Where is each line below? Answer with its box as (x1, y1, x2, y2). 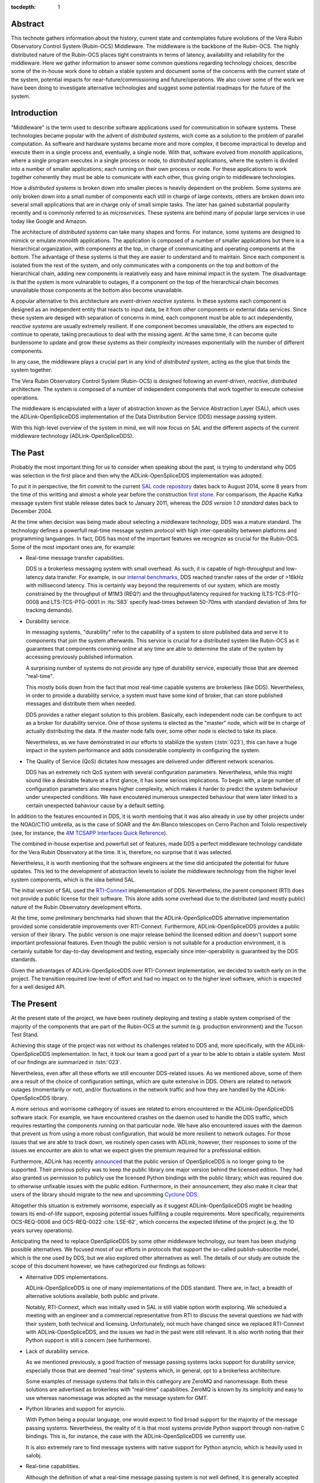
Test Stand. (11, 1031, 39, 1038)
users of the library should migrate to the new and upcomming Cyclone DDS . (11, 1191, 199, 1198)
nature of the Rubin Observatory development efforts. (11, 903, 142, 911)
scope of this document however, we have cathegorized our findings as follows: (11, 1262, 207, 1269)
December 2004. (11, 508, 53, 515)
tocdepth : (11, 4, 36, 10)
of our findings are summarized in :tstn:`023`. (11, 1059, 121, 1066)
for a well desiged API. (11, 984, 66, 991)
